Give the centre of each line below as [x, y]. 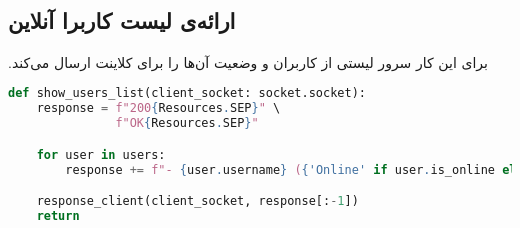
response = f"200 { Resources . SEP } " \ [158, 108]
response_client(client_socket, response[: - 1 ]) [197, 201]
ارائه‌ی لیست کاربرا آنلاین [122, 19]
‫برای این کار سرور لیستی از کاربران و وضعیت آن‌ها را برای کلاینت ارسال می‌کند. [248, 61]
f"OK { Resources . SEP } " [187, 123]
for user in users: [101, 154]
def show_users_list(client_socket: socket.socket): [187, 93]
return [58, 215]
